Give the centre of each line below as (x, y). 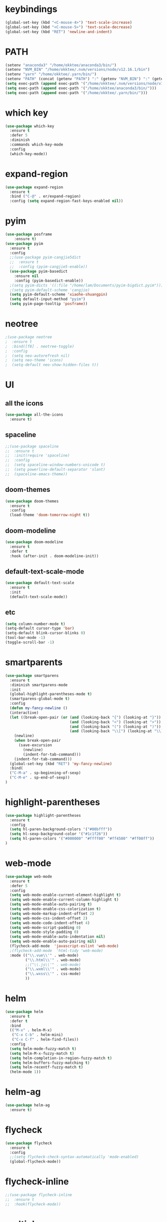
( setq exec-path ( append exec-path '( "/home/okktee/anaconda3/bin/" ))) (81, 88)
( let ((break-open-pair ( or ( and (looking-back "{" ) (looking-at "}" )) (85, 717)
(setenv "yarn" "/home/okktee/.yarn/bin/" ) (51, 74)
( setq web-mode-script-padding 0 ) (45, 927)
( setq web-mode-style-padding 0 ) (44, 932)
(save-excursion (35, 745)
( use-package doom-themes (32, 501)
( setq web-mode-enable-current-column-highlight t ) (64, 900)
